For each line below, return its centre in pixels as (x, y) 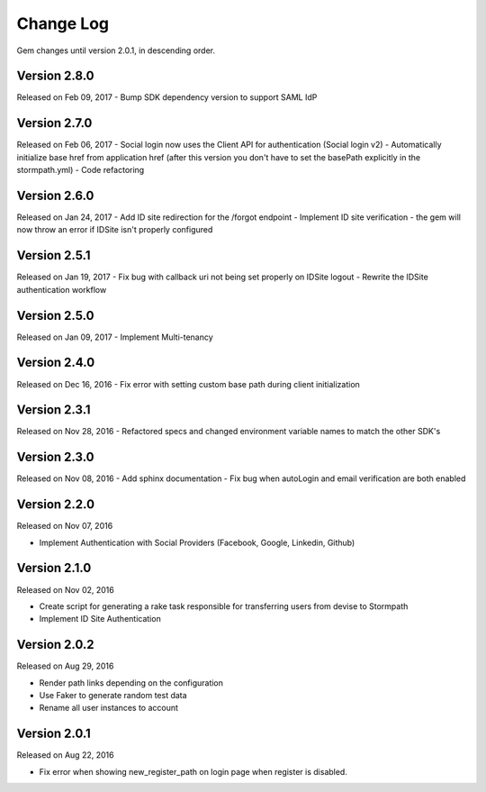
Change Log (63, 23)
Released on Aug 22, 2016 (65, 755)
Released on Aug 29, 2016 (65, 666)
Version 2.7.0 (54, 123)
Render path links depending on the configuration (131, 683)
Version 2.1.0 (54, 568)
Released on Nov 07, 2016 (65, 526)
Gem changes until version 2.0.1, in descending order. (116, 50)
